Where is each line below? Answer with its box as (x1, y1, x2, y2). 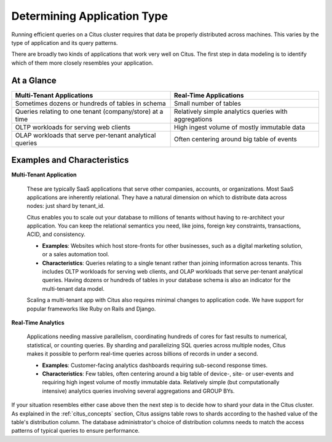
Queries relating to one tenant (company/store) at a (15, 107, 164, 116)
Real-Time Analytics (11, 319, 65, 326)
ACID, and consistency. (26, 231, 85, 238)
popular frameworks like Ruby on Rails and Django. (26, 305, 156, 312)
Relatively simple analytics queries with (174, 107, 288, 116)
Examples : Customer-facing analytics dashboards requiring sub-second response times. (42, 361, 268, 369)
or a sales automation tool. (42, 251, 109, 258)
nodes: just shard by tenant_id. (26, 202, 105, 210)
